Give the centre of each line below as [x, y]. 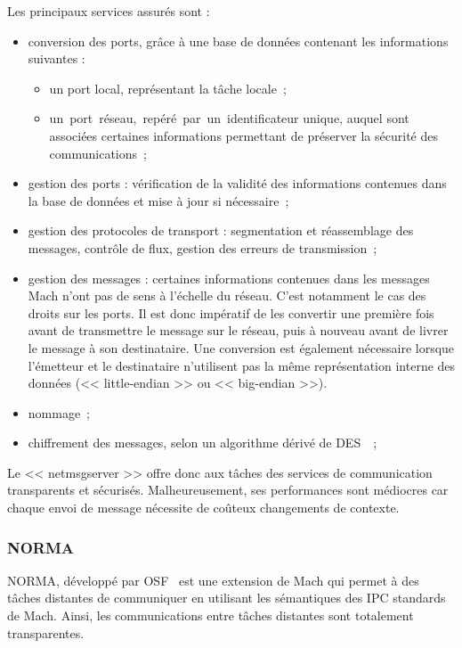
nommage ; [59, 412]
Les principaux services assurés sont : [109, 11]
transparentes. [46, 632]
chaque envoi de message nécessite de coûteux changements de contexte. [203, 508]
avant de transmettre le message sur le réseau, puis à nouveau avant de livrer [238, 330]
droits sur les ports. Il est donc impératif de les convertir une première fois [231, 312]
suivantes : [57, 58]
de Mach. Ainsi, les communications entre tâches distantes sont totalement [211, 615]
